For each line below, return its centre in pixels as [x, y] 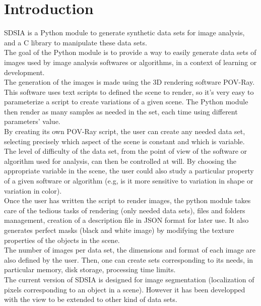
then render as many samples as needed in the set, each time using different [121, 111]
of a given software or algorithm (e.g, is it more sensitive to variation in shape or [129, 181]
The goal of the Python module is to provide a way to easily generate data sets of [130, 52]
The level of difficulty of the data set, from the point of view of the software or [126, 151]
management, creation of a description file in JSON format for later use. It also [126, 220]
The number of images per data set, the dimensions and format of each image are [130, 250]
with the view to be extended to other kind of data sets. [91, 299]
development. [24, 72]
